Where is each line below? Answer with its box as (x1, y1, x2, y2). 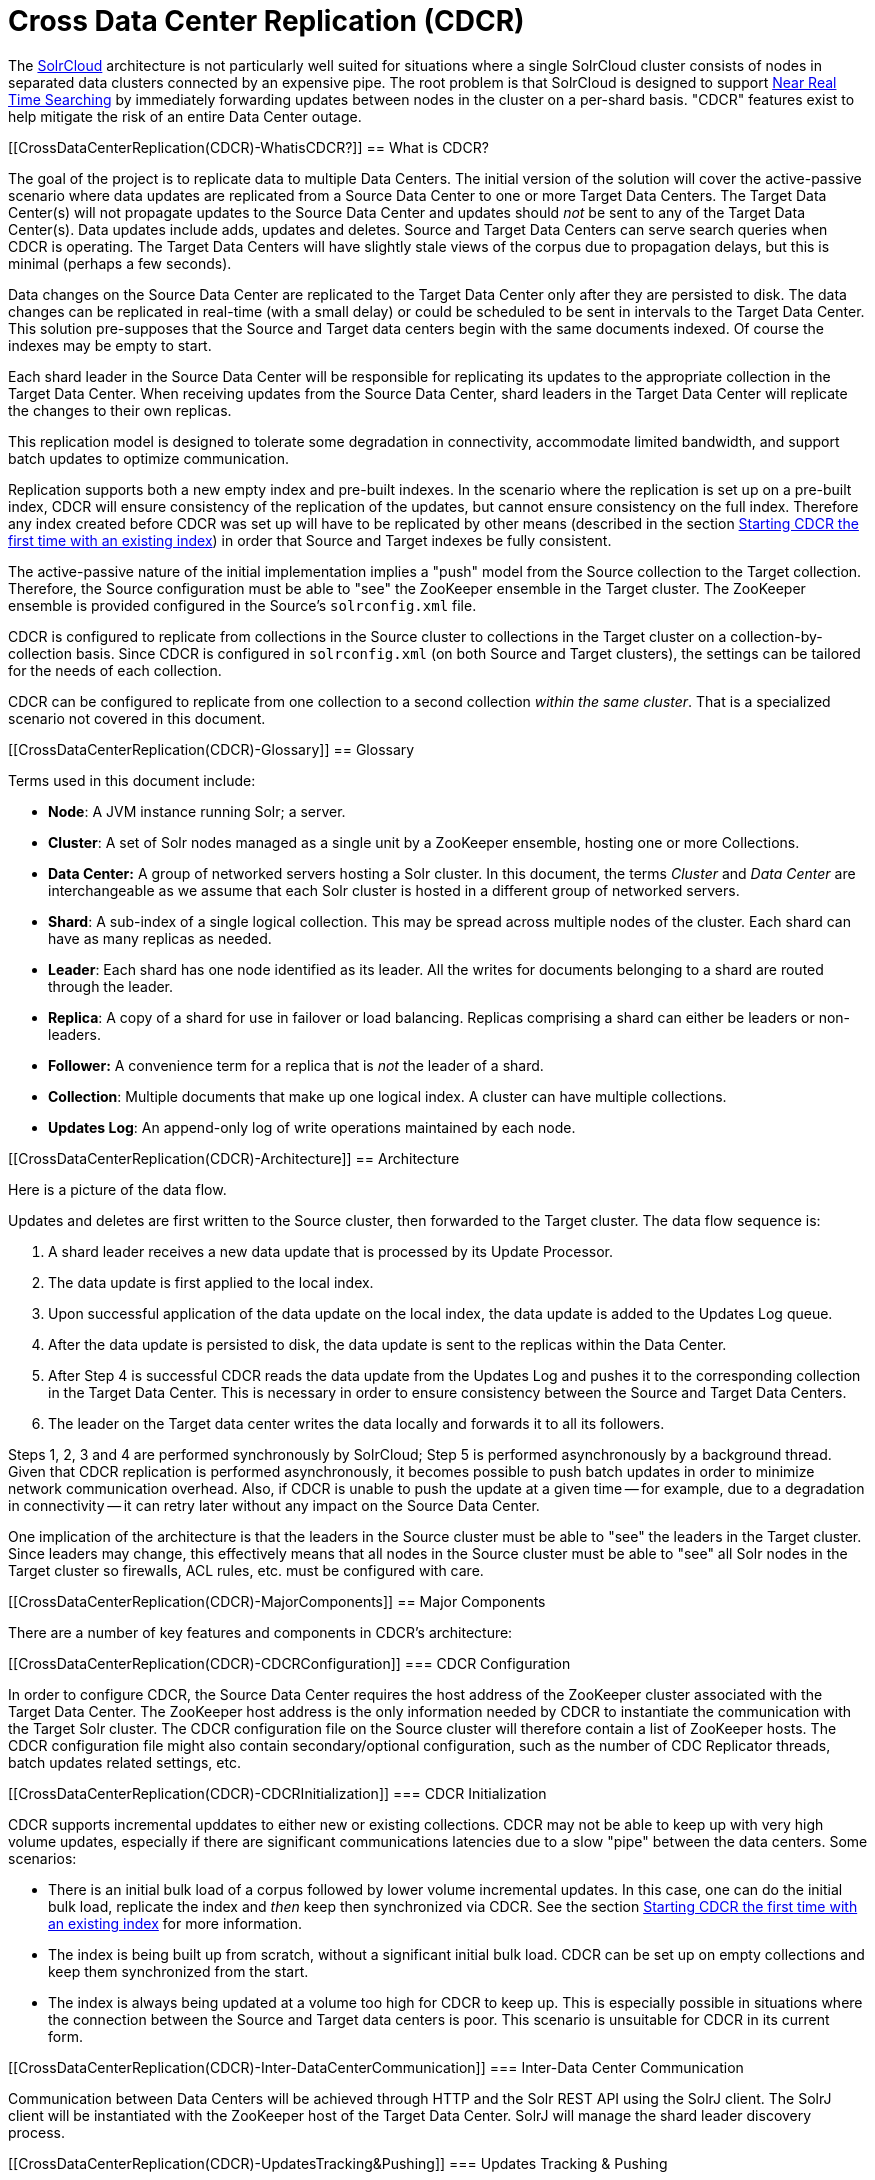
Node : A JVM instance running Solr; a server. (48, 802, 346, 820)
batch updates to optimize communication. (8, 449, 289, 467)
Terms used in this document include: (8, 771, 256, 789)
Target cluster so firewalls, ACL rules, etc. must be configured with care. (8, 1561, 484, 1579)
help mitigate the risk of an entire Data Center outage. (8, 107, 362, 125)
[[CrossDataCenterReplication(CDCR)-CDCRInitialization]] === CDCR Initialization (8, 1784, 547, 1802)
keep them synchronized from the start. (48, 1962, 309, 1980)
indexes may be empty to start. (8, 336, 212, 354)
